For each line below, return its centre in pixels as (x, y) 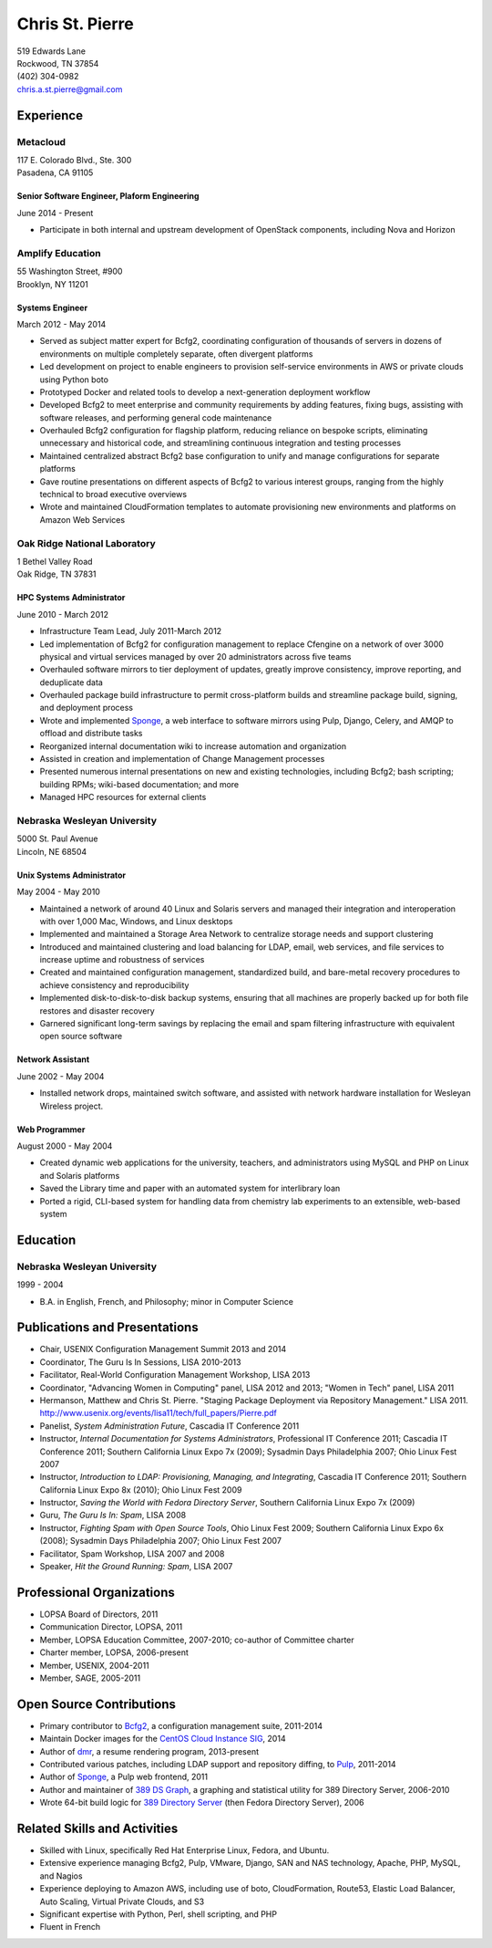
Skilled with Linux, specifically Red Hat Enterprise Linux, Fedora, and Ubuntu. (184, 1850)
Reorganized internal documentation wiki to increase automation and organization (193, 746)
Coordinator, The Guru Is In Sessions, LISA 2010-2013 (140, 1362)
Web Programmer (51, 1129)
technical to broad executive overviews (113, 495)
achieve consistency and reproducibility (114, 984)
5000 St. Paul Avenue (57, 839)
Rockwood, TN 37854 (58, 63)
